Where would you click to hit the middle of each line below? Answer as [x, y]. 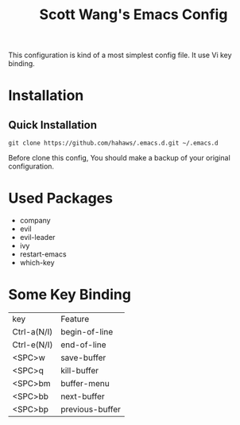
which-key [37, 263]
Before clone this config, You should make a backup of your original [119, 158]
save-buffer [83, 357]
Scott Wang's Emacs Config [134, 15]
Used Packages [61, 198]
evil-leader [37, 238]
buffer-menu [85, 384]
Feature [75, 319]
